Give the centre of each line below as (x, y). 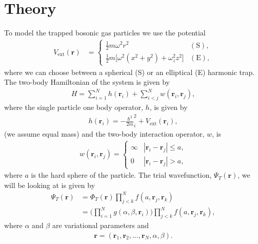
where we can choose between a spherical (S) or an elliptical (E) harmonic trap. (130, 72)
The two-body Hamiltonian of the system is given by (87, 82)
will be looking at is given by (50, 185)
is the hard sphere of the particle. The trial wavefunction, (121, 175)
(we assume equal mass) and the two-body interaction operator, (104, 134)
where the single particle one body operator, (74, 107)
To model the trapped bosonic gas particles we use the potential (105, 33)
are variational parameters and (101, 225)
